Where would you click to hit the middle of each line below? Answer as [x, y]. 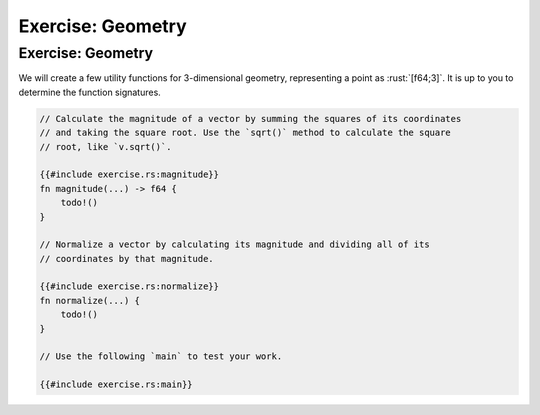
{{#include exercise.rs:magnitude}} [129, 174]
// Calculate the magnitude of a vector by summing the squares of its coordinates [250, 118]
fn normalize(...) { [89, 300]
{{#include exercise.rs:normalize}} [129, 286]
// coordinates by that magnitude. [126, 258]
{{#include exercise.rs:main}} [116, 384]
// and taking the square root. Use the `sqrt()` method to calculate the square [245, 133]
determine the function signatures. [90, 92]
